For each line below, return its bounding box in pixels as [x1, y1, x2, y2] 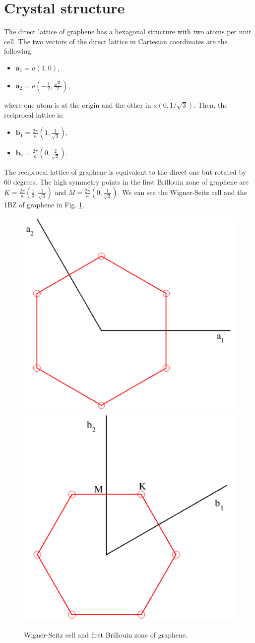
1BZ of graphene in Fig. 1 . [4, 199, 84, 210]
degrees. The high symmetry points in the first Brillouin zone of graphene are [13, 176, 249, 187]
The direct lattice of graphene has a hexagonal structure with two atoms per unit [4, 26, 252, 37]
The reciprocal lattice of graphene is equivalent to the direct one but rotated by [4, 167, 247, 177]
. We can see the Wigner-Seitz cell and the [118, 187, 247, 197]
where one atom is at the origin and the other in [4, 99, 151, 110]
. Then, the [193, 99, 228, 110]
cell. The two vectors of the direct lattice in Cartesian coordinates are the [4, 36, 228, 46]
